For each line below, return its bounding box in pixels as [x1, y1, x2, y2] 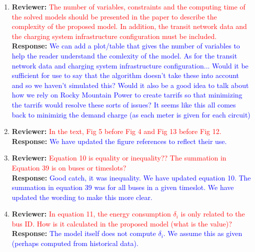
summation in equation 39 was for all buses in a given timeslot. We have [11, 182, 234, 192]
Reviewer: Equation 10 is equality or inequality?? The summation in [11, 152, 226, 163]
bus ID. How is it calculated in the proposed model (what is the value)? [11, 218, 232, 228]
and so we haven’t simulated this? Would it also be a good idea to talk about [11, 79, 249, 90]
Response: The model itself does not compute [11, 228, 156, 238]
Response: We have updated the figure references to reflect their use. [11, 135, 227, 146]
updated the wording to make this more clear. [11, 191, 152, 202]
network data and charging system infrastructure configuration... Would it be [11, 60, 248, 70]
